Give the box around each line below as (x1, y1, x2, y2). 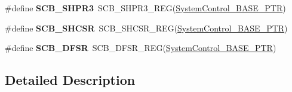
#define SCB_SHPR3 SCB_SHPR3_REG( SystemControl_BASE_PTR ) (5, 2, 286, 14)
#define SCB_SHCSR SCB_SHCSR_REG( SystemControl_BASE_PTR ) (5, 21, 288, 34)
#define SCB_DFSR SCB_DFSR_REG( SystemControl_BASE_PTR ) (5, 42, 276, 54)
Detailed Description (5, 71, 136, 89)
